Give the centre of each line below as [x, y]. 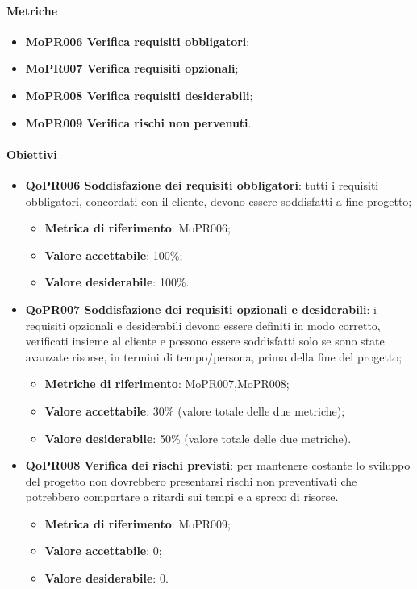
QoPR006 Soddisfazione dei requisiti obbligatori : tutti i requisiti [202, 184]
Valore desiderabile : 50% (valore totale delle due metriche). [198, 438]
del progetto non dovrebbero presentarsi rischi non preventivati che [191, 480]
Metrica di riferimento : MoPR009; [138, 523]
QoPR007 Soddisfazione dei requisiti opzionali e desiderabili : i [201, 309]
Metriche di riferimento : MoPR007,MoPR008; [167, 384]
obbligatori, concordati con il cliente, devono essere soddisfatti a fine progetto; [219, 201]
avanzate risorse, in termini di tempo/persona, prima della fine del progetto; [214, 356]
